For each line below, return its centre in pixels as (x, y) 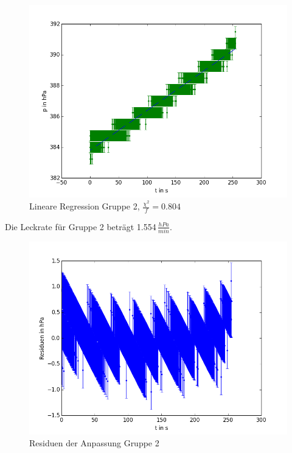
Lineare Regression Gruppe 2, (85, 206)
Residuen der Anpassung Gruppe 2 (94, 443)
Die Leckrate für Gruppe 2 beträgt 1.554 (81, 226)
